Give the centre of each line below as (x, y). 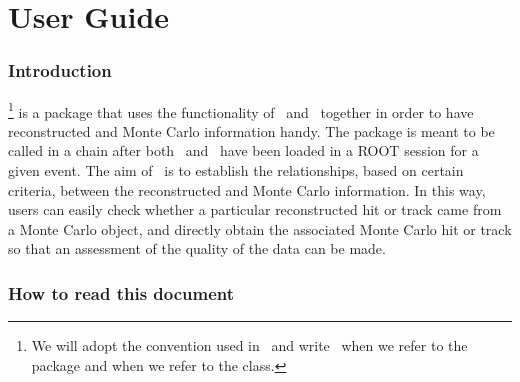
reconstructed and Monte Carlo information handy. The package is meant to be (251, 130)
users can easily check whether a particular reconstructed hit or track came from (255, 209)
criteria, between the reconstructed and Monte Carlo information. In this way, (247, 189)
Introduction (60, 70)
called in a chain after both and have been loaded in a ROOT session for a (243, 150)
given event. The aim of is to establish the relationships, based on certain (236, 170)
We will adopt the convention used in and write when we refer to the (249, 345)
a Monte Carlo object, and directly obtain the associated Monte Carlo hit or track (260, 228)
